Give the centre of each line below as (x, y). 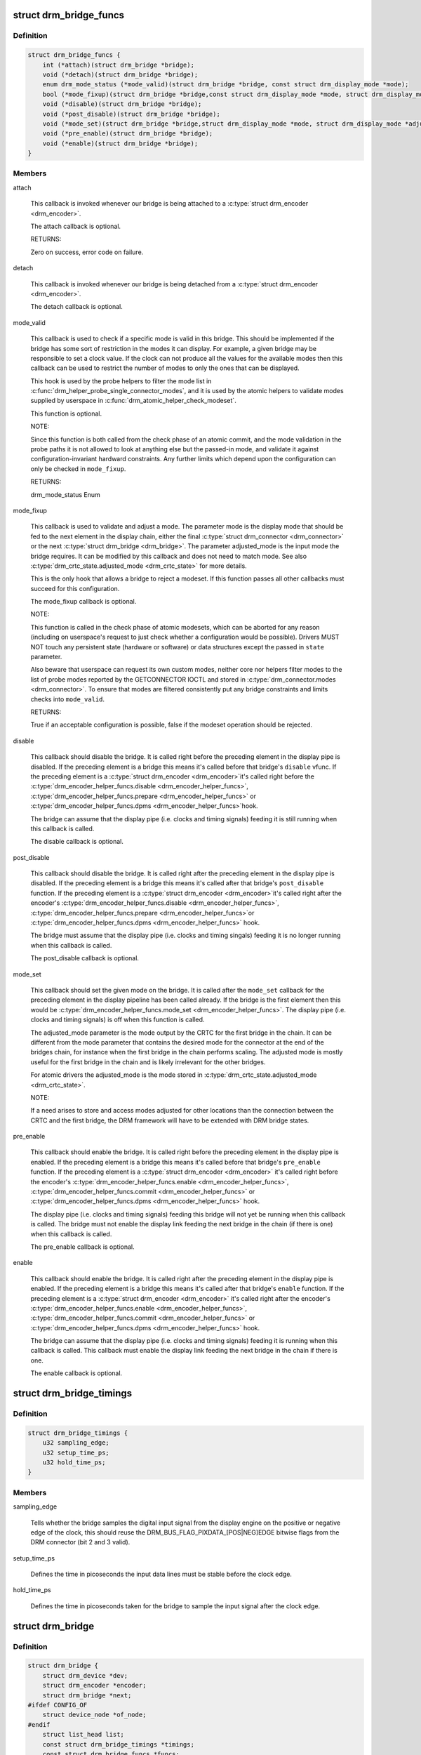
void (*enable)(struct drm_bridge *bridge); (120, 143)
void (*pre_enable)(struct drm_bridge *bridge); (128, 134)
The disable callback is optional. (77, 842)
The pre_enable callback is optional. (82, 1247)
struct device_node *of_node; (94, 1715)
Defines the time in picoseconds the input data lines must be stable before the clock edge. (161, 1574)
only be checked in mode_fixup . (78, 469)
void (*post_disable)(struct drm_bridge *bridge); (131, 114)
